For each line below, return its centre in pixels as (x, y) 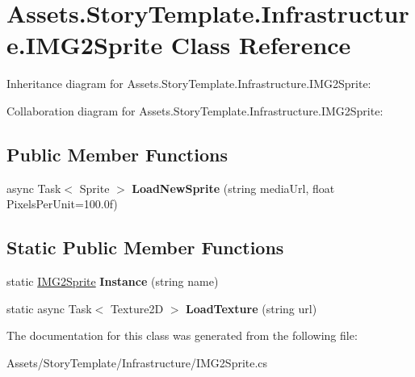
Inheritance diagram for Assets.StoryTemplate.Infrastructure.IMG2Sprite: (189, 84)
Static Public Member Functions (145, 247)
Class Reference (261, 45)
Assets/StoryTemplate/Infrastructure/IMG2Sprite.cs (137, 362)
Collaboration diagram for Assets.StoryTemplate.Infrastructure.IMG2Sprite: (195, 110)
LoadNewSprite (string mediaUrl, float (233, 188)
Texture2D (137, 308)
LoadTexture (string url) (252, 308)
